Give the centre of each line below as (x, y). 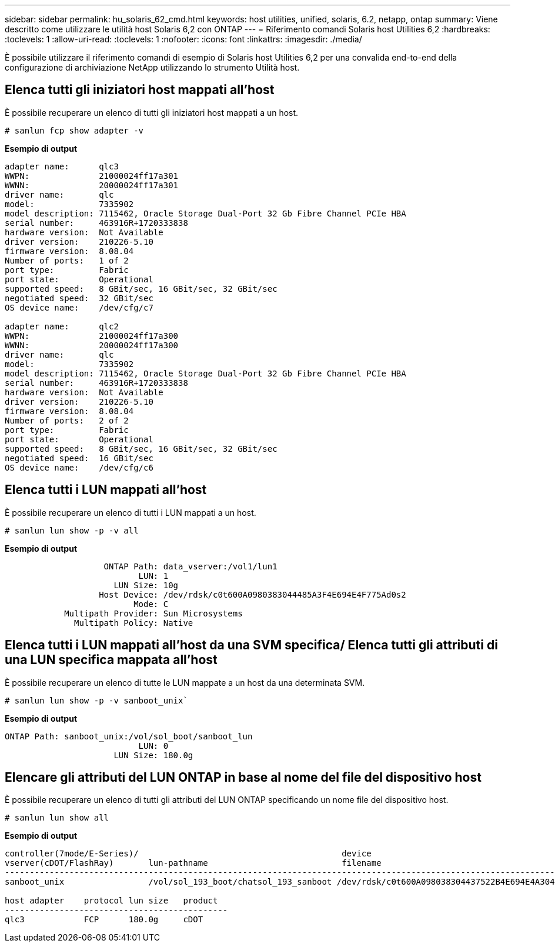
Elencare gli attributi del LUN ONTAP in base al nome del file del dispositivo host (243, 777)
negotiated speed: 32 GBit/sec (79, 298)
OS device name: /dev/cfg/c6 (79, 467)
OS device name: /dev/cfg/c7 (79, 307)
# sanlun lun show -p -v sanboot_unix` (96, 700)
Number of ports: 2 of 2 (67, 420)
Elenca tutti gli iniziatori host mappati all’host (140, 90)
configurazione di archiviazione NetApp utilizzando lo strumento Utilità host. (152, 67)
